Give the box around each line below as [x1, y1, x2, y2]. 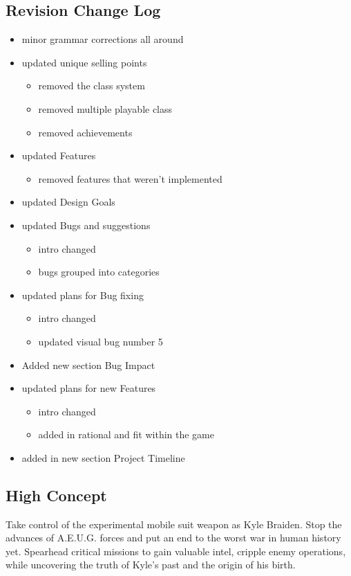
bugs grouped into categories [38, 264, 160, 279]
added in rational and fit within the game [38, 427, 215, 442]
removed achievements [38, 125, 133, 139]
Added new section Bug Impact [21, 357, 155, 372]
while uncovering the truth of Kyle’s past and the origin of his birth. [6, 557, 296, 572]
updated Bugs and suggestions [21, 217, 151, 232]
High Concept [6, 484, 107, 505]
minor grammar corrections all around [21, 32, 184, 46]
